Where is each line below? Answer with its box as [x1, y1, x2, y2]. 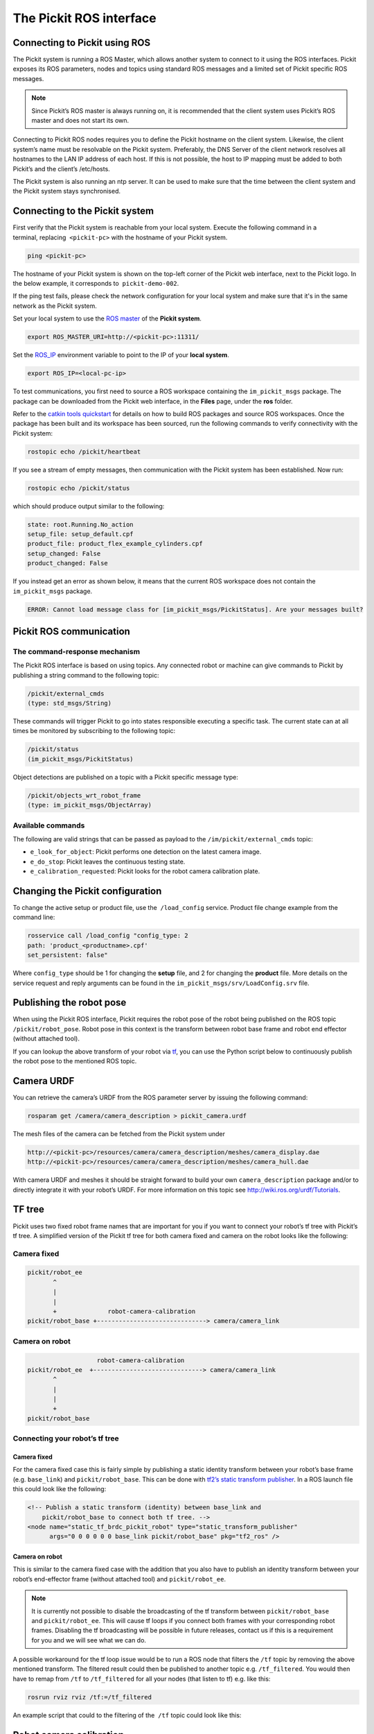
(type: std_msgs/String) [27, 699, 112, 707]
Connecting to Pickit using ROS [12, 37, 151, 49]
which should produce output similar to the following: [12, 501, 165, 510]
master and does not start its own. [31, 117, 130, 125]
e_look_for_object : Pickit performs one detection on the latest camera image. [30, 848, 262, 856]
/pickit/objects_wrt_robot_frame [27, 791, 141, 799]
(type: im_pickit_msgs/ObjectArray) [27, 801, 152, 809]
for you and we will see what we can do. [31, 1636, 147, 1644]
